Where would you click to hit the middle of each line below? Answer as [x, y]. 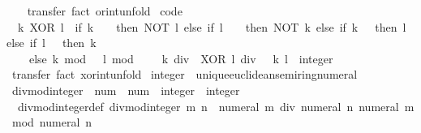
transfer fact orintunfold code [105, 11]
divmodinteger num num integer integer [126, 90]
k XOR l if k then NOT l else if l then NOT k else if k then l [212, 26]
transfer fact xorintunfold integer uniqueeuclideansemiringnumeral [185, 74]
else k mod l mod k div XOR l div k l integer [181, 58]
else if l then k [52, 43]
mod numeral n [52, 122]
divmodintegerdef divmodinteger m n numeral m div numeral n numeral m [216, 106]
